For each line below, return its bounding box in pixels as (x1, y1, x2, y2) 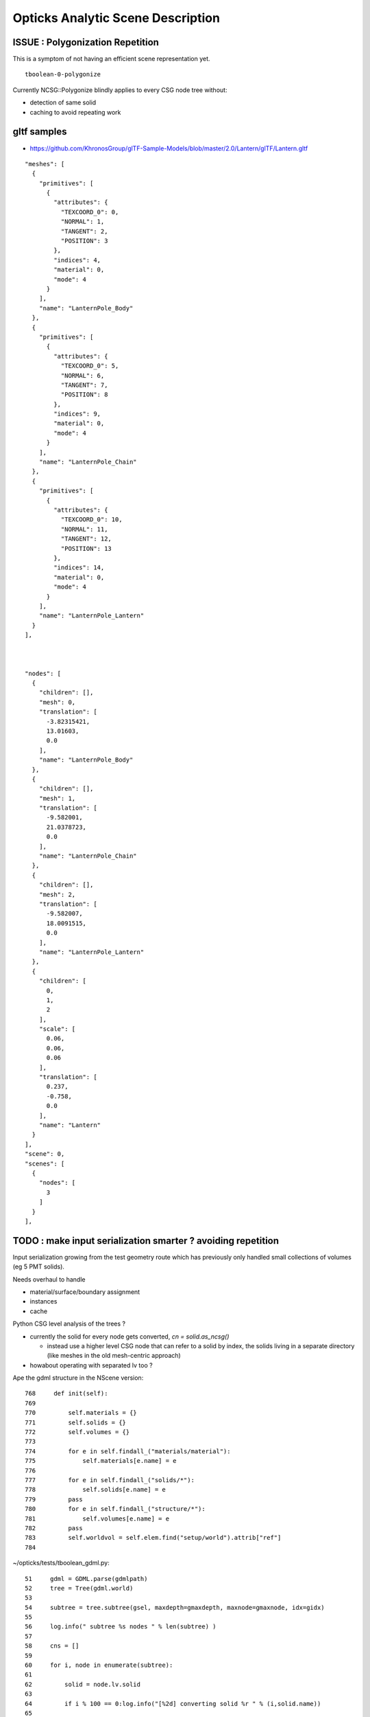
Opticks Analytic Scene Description (12, 10, 221, 25)
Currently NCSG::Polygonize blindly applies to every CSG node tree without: (12, 86, 227, 94)
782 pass (25, 1524, 83, 1532)
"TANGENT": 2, (60, 227, 108, 235)
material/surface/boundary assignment (29, 1288, 140, 1296)
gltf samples (12, 126, 67, 137)
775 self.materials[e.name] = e (25, 1457, 177, 1465)
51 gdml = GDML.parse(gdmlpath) (25, 1575, 148, 1582)
